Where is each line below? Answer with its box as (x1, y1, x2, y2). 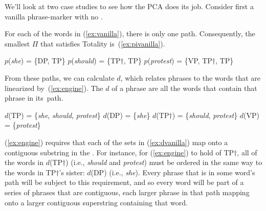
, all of (237, 147, 257, 157)
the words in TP (5, 167, 56, 177)
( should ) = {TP (71, 55, 121, 66)
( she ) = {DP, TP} (8, 55, 65, 66)
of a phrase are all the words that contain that (112, 82, 257, 93)
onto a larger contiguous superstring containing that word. (5, 197, 188, 207)
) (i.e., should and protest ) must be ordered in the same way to (65, 157, 262, 168)
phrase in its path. (5, 92, 63, 103)
